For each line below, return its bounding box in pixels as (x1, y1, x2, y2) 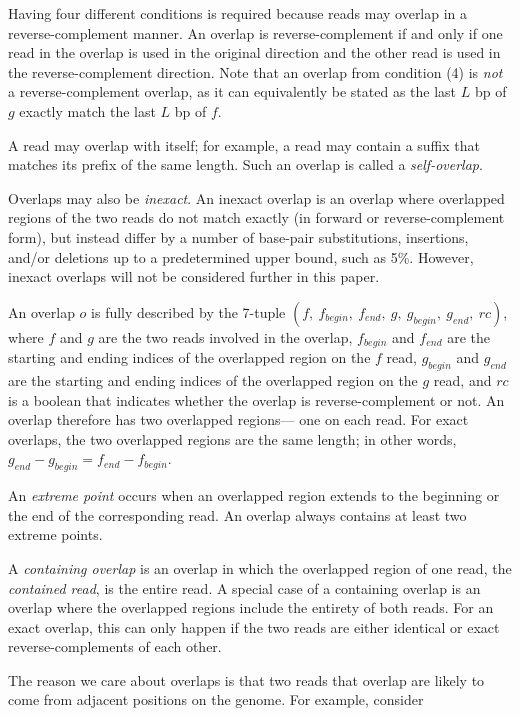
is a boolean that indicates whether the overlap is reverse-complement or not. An (8, 389, 505, 410)
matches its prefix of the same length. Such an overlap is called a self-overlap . (8, 154, 483, 175)
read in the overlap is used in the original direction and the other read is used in (8, 42, 501, 63)
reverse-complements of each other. (8, 636, 222, 657)
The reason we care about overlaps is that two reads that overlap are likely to (8, 669, 485, 690)
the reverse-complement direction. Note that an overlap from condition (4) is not (8, 61, 503, 82)
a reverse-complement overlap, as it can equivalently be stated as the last (8, 81, 457, 102)
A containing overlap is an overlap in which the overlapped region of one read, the (8, 557, 512, 578)
